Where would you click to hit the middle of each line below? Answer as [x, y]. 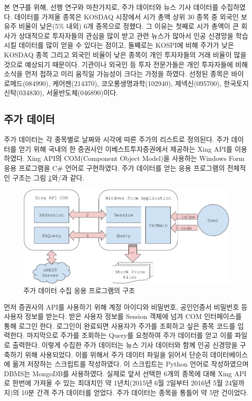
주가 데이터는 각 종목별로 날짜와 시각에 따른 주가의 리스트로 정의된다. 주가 [117, 139]
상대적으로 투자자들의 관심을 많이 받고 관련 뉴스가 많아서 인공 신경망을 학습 [134, 35]
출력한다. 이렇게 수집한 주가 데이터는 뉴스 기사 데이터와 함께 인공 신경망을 [125, 345]
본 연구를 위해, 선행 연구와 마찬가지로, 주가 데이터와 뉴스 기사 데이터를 [111, 7]
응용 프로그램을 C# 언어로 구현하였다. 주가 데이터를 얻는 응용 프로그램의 [115, 167]
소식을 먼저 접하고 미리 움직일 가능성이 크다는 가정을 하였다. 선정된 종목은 [117, 74]
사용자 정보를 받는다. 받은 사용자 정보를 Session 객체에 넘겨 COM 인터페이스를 [123, 316]
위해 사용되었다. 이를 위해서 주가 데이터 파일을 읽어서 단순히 [117, 354]
